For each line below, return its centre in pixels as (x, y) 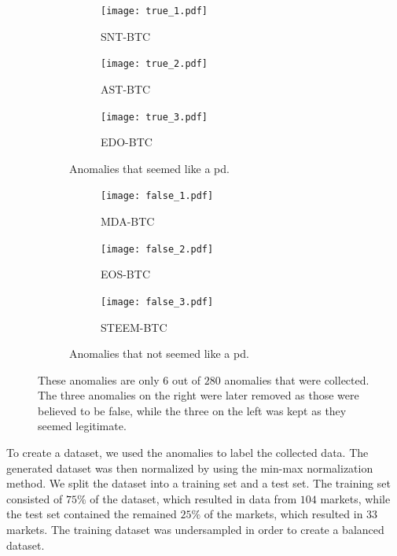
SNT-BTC (126, 36)
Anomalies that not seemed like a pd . (159, 353)
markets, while (355, 498)
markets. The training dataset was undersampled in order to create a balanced (195, 530)
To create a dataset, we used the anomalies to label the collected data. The (187, 453)
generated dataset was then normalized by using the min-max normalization (190, 468)
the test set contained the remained (92, 514)
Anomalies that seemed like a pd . (149, 168)
